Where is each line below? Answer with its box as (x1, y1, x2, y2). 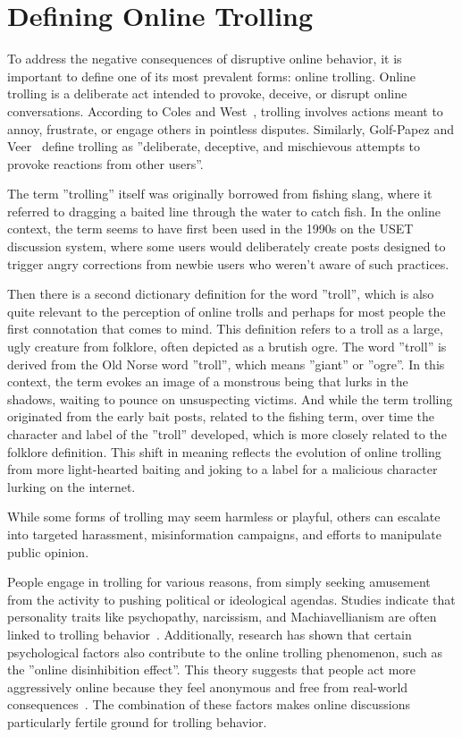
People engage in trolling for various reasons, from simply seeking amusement (7, 572, 431, 591)
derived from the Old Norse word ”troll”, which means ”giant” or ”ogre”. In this (7, 354, 445, 373)
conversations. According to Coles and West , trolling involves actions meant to (7, 101, 443, 120)
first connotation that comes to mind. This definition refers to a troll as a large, (7, 319, 443, 338)
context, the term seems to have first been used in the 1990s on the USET (7, 219, 414, 238)
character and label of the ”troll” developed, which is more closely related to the (7, 425, 447, 443)
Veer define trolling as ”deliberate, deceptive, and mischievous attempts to (7, 137, 421, 156)
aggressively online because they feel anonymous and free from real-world (7, 677, 408, 696)
